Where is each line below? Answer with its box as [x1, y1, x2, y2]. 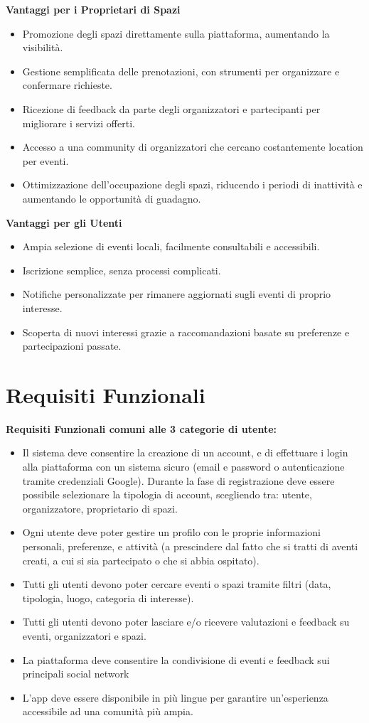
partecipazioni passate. [22, 338, 122, 353]
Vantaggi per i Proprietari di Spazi [6, 2, 181, 16]
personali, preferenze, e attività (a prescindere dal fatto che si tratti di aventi [22, 538, 358, 553]
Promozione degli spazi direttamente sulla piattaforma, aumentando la [22, 26, 330, 41]
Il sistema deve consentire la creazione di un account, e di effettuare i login [22, 445, 348, 460]
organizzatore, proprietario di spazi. [22, 500, 178, 515]
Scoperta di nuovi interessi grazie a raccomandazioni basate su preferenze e [22, 324, 350, 339]
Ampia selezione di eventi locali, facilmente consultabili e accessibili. [22, 239, 320, 254]
